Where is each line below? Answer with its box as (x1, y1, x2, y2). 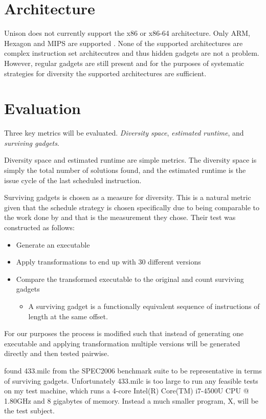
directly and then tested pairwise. (4, 348, 109, 359)
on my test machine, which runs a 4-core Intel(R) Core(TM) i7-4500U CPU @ (4, 385, 249, 396)
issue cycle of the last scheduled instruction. (4, 174, 142, 185)
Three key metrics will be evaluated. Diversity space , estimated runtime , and (4, 127, 244, 138)
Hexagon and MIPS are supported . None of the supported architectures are (4, 37, 243, 48)
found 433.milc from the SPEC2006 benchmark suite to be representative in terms (4, 365, 262, 376)
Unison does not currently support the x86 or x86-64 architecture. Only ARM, (4, 28, 250, 38)
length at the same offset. (28, 311, 108, 321)
